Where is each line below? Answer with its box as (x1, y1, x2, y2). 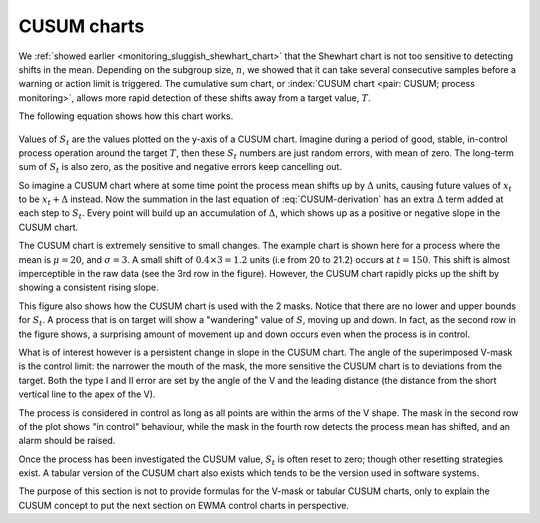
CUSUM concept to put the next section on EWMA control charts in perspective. (18, 499, 350, 511)
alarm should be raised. (18, 435, 116, 447)
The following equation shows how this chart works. (18, 110, 234, 122)
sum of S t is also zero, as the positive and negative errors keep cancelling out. (18, 161, 342, 175)
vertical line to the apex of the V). (18, 388, 156, 400)
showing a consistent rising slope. (18, 281, 159, 294)
